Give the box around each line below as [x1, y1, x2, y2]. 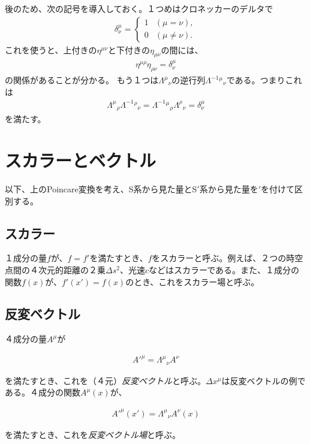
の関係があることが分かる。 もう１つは [5, 74, 159, 86]
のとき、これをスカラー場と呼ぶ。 [125, 275, 260, 288]
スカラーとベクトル [5, 147, 156, 172]
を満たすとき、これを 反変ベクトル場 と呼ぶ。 [5, 428, 181, 440]
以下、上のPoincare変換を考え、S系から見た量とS [5, 182, 197, 195]
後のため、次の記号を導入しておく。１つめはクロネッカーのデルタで [5, 2, 273, 14]
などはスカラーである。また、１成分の [149, 263, 300, 276]
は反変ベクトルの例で [221, 374, 306, 386]
